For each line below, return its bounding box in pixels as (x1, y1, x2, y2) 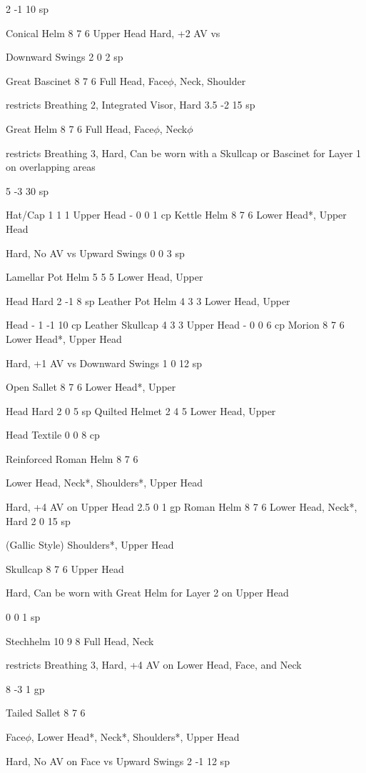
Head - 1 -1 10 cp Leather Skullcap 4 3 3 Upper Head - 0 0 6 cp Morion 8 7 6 (6, 317, 345, 332)
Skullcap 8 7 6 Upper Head (6, 561, 124, 576)
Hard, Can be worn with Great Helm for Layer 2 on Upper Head (6, 585, 289, 600)
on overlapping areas (6, 159, 96, 174)
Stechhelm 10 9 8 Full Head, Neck (6, 633, 154, 648)
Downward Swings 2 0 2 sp (6, 49, 123, 64)
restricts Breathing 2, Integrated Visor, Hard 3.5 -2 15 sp (6, 97, 255, 112)
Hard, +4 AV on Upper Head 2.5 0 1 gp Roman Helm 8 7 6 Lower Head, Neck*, (6, 499, 357, 514)
